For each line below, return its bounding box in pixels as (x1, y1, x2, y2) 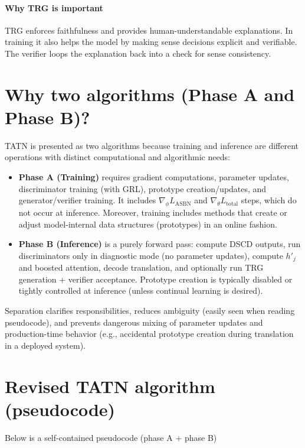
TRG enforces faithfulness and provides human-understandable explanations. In (5, 24, 293, 36)
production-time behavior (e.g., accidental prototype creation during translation (5, 327, 294, 340)
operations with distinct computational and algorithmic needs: (5, 151, 230, 163)
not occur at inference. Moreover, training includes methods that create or (18, 206, 287, 219)
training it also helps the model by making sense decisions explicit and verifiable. (5, 35, 297, 48)
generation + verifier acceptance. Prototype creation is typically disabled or (18, 272, 293, 285)
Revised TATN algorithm (5, 374, 215, 398)
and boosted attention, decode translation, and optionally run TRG (18, 261, 264, 274)
